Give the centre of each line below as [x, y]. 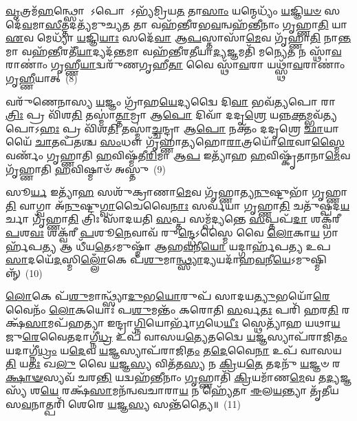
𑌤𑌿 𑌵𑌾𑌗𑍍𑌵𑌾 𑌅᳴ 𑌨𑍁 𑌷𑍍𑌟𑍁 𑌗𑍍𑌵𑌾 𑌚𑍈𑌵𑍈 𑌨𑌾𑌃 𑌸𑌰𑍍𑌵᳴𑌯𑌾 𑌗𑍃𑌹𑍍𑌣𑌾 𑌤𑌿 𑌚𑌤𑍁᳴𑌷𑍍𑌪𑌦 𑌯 [178, 205]
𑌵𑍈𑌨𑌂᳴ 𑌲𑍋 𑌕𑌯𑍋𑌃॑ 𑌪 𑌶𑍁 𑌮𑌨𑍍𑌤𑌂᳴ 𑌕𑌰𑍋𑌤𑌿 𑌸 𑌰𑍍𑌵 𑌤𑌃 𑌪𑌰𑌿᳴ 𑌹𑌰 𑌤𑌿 [172, 309]
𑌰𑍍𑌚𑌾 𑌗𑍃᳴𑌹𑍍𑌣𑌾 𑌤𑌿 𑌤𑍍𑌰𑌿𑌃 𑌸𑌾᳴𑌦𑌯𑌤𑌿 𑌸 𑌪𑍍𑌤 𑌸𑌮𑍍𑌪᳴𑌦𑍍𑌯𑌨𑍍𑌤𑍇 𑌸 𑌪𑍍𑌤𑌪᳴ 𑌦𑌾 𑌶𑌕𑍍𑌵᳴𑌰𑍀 [173, 219]
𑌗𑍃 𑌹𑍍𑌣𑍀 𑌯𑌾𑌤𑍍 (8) [42, 78]
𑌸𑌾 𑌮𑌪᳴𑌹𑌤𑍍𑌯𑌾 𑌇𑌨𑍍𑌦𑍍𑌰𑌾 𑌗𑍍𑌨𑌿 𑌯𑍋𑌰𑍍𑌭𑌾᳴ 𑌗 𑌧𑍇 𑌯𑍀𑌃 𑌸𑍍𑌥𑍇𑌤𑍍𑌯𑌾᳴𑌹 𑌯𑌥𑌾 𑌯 [183, 323]
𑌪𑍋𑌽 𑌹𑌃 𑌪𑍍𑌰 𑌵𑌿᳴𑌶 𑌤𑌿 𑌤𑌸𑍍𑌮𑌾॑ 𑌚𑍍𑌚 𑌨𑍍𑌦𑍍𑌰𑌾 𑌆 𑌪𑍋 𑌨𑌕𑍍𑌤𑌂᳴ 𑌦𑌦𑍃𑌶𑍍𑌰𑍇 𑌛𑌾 [165, 128]
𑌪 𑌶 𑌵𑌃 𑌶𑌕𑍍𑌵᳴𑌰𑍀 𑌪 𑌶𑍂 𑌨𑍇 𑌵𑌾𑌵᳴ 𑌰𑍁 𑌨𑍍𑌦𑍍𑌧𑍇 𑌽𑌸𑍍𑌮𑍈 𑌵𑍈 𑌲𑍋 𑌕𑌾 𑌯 [163, 232]
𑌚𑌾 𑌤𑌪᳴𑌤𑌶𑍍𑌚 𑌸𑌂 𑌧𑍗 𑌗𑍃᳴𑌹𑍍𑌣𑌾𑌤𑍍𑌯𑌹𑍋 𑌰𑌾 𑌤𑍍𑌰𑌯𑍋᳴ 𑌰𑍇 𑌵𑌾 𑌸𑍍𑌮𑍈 [190, 142]
